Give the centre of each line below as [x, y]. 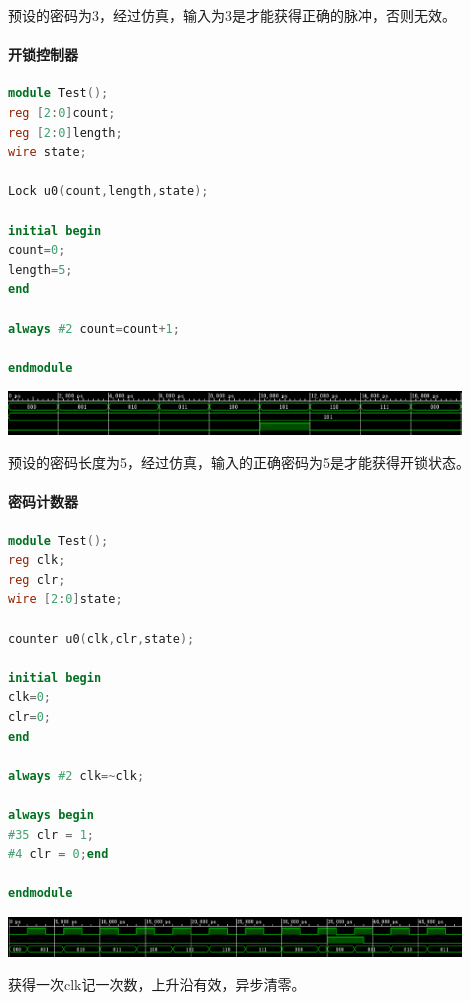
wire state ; [47, 152]
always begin [51, 815]
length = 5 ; [40, 269]
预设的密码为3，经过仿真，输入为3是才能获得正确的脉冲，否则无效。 [232, 15]
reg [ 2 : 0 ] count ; [62, 112]
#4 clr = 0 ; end [58, 854]
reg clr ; [37, 579]
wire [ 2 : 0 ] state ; [65, 599]
